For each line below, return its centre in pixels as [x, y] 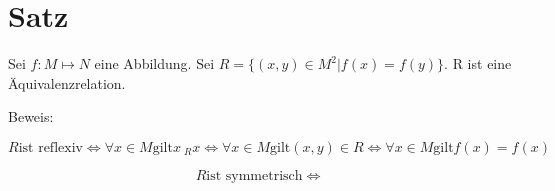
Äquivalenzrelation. [67, 82]
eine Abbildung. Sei [154, 63]
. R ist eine [478, 63]
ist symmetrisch [254, 175]
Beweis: [31, 116]
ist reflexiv [50, 147]
